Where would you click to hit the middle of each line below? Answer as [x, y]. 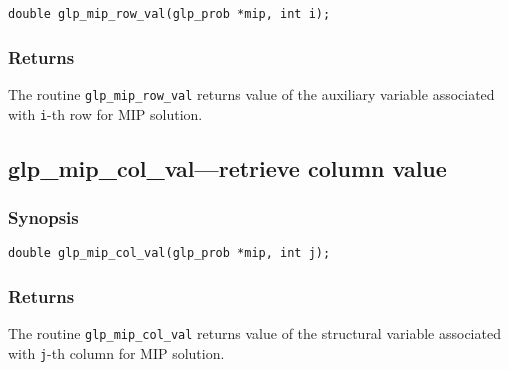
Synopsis [43, 216]
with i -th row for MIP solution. [105, 113]
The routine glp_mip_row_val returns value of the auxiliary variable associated [251, 93]
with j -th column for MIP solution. [116, 352]
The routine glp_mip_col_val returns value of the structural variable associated [254, 333]
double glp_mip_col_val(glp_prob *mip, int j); [169, 253]
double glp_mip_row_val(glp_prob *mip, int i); [169, 14]
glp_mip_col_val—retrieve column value [227, 167]
